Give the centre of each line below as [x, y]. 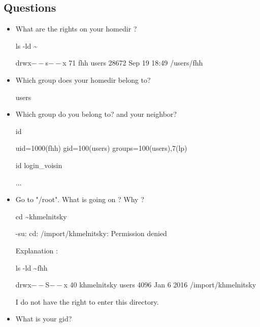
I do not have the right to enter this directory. [87, 301]
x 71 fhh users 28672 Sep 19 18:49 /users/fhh [133, 63]
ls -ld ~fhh [31, 267]
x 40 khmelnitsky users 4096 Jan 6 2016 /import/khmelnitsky [160, 285]
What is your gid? [44, 319]
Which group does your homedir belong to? [83, 79]
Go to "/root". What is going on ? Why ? [80, 199]
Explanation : [37, 250]
